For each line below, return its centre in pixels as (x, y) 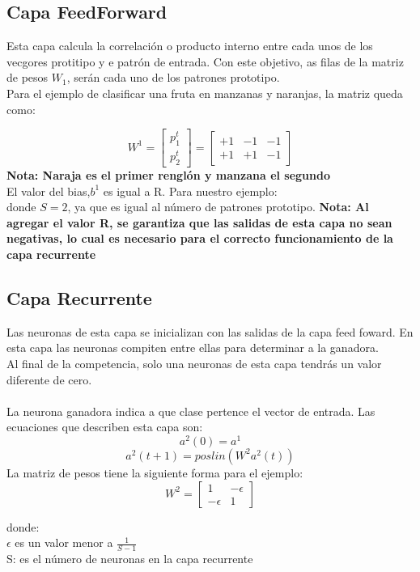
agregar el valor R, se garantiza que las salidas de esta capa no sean (199, 222)
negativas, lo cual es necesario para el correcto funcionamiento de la (200, 238)
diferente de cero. (49, 379)
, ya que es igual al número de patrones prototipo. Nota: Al (218, 207)
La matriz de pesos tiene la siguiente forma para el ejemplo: (155, 472)
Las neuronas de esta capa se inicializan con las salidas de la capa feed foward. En (210, 331)
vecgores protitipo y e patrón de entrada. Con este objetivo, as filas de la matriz (205, 61)
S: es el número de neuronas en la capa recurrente (130, 558)
